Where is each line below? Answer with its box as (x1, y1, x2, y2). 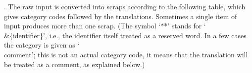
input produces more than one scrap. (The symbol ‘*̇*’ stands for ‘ (4, 21, 206, 31)
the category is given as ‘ (4, 40, 80, 50)
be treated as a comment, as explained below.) (4, 59, 145, 69)
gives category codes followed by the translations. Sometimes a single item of (4, 11, 237, 21)
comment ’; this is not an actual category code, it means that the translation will (4, 49, 248, 59)
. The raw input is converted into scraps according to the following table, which (4, 1, 246, 11)
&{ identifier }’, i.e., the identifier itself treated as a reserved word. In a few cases (4, 30, 247, 40)
